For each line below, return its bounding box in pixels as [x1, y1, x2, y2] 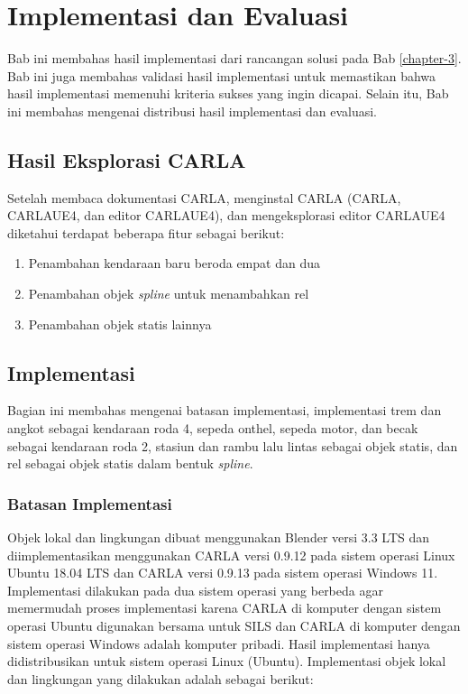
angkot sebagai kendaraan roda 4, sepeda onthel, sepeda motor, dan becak [7, 419, 418, 438]
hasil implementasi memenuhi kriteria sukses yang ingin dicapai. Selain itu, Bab [7, 84, 449, 103]
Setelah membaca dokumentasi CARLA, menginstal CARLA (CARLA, [7, 188, 401, 207]
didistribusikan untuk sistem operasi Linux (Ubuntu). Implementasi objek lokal [7, 652, 446, 671]
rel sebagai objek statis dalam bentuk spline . [7, 454, 253, 473]
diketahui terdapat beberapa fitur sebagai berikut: [7, 223, 285, 242]
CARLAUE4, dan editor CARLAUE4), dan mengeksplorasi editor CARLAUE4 [7, 206, 445, 225]
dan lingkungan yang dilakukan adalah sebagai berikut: [7, 669, 314, 688]
